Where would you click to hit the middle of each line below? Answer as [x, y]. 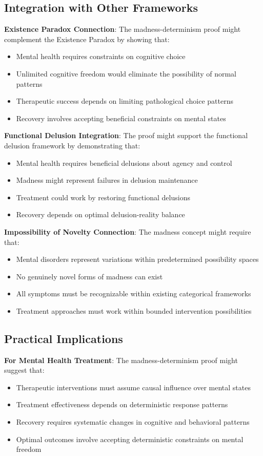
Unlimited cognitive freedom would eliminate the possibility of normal [126, 73]
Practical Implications [64, 338]
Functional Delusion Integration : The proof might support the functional [126, 135]
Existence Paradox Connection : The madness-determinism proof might [123, 29]
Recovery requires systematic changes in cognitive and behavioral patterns [133, 422]
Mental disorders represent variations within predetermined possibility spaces [137, 259]
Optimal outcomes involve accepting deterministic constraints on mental [130, 439]
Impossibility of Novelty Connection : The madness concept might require [128, 231]
